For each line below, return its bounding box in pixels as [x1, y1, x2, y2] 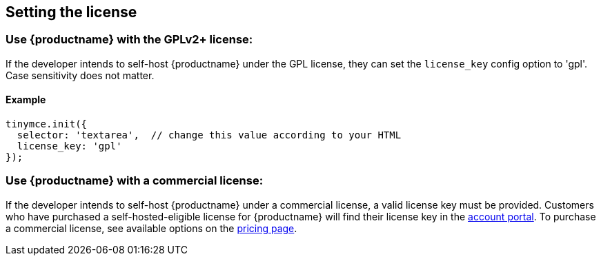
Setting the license [6, 3, 137, 21]
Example [6, 94, 46, 106]
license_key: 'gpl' [17, 140, 122, 152]
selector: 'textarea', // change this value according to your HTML [17, 129, 402, 141]
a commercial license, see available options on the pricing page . [6, 222, 297, 234]
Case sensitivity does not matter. [6, 69, 155, 81]
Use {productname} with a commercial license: [6, 174, 264, 188]
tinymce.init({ [6, 118, 88, 130]
